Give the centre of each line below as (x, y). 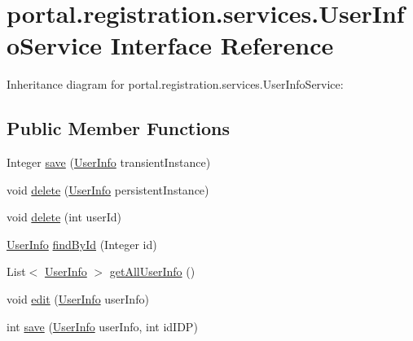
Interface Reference (222, 45)
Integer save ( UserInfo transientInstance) (109, 162)
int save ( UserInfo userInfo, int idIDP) (102, 326)
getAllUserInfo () (152, 271)
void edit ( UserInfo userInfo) (78, 299)
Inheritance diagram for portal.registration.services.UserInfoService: (175, 84)
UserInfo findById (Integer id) (82, 244)
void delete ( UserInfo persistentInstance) (108, 189)
